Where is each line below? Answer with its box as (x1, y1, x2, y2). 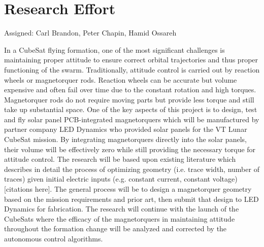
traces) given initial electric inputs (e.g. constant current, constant (4, 173, 211, 184)
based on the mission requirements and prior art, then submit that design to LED (4, 193, 259, 204)
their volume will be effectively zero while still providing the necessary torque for (4, 144, 256, 154)
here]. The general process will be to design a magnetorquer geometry (35, 184, 252, 194)
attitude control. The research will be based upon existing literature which (4, 154, 236, 164)
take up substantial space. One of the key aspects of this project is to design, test (4, 104, 257, 115)
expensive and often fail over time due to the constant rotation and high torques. (4, 84, 256, 95)
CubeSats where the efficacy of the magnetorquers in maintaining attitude (4, 213, 235, 224)
